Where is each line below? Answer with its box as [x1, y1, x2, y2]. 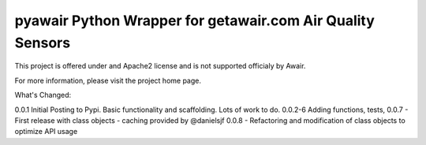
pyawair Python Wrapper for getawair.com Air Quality [14, 12, 375, 29]
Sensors [14, 34, 71, 51]
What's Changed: [14, 91, 72, 100]
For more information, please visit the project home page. [14, 76, 201, 85]
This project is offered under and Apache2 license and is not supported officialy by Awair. [14, 61, 306, 71]
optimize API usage [14, 127, 78, 136]
